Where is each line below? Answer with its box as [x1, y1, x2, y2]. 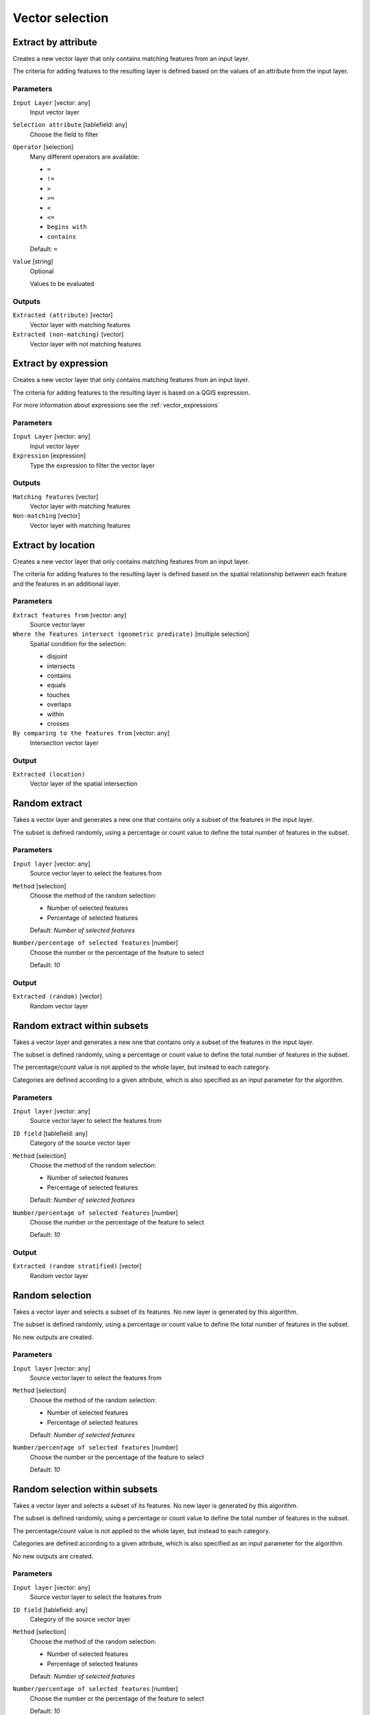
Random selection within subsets [12, 1483, 158, 1495]
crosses [47, 719, 70, 727]
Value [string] [12, 257, 53, 265]
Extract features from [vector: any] [12, 611, 127, 619]
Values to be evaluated [29, 280, 95, 288]
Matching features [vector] [12, 493, 99, 501]
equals [47, 681, 66, 689]
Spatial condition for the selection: [29, 639, 127, 648]
